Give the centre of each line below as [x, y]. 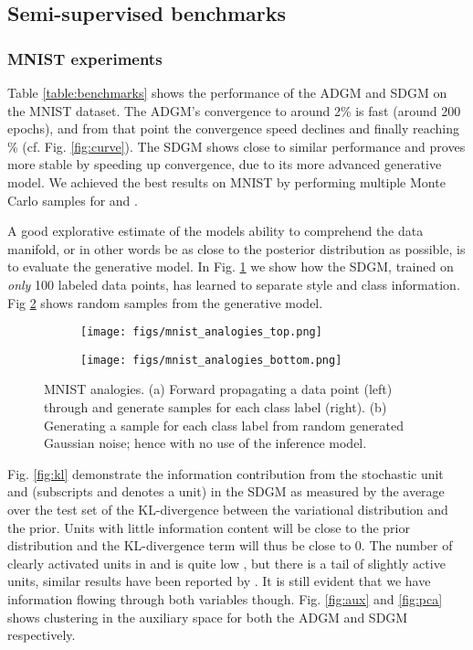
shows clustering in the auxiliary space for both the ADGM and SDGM [208, 617]
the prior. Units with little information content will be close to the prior [209, 527]
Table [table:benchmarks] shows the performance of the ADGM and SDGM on [227, 92]
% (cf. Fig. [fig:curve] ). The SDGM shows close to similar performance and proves [236, 146]
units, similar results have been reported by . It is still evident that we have [219, 581]
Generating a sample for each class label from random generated [224, 425]
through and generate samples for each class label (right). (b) [215, 407]
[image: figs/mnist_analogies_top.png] [201, 332]
